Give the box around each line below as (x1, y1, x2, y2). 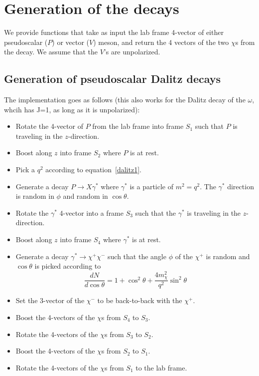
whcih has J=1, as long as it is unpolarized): (4, 104, 140, 114)
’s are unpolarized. (104, 46, 160, 57)
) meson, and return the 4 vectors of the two (93, 36, 229, 47)
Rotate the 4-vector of (15, 121, 83, 131)
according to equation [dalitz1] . (45, 164, 141, 175)
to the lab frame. (135, 362, 187, 373)
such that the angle (108, 251, 166, 261)
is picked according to (34, 261, 101, 271)
